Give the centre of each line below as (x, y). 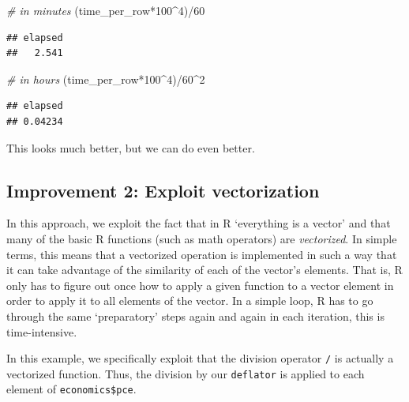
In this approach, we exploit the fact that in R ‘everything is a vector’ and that (199, 223)
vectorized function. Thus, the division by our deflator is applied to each (186, 373)
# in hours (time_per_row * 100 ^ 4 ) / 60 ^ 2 (106, 79)
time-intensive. (42, 331)
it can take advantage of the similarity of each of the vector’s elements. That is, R (204, 270)
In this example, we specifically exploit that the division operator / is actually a (200, 358)
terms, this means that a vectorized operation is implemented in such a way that (202, 254)
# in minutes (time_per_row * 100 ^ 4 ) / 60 (106, 10)
